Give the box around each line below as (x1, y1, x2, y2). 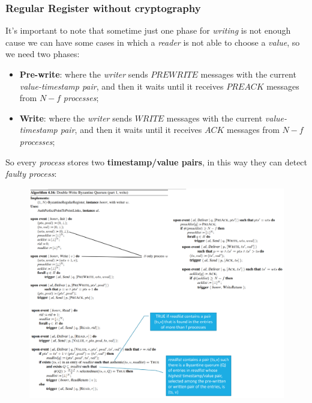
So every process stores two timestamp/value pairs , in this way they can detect (5, 155, 308, 168)
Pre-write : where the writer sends (19, 68, 148, 80)
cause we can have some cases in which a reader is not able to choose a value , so (5, 35, 300, 48)
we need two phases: (5, 48, 80, 60)
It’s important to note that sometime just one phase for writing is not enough (5, 24, 291, 37)
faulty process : (5, 167, 57, 180)
